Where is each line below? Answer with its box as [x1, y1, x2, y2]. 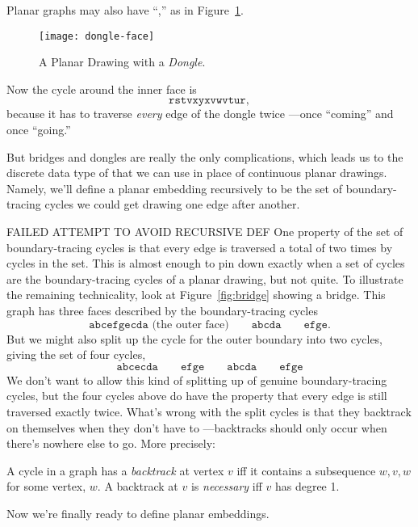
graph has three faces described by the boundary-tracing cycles [6, 301, 318, 318]
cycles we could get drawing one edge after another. [44, 196, 300, 213]
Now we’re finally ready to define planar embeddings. [6, 504, 270, 521]
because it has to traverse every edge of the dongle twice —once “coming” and [6, 105, 394, 122]
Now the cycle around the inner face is [6, 80, 197, 97]
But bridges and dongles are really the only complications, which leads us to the [6, 148, 403, 165]
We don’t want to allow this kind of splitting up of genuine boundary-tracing [6, 371, 387, 388]
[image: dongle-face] [39, 30, 155, 42]
